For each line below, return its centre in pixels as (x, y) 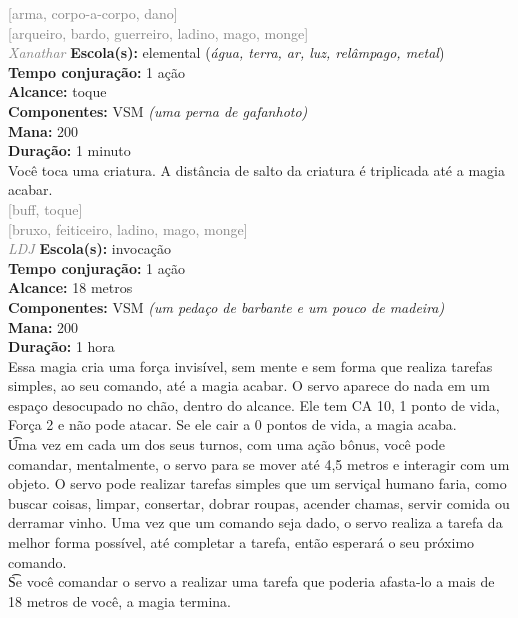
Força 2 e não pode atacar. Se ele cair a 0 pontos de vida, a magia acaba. (232, 424)
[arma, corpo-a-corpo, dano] (93, 13)
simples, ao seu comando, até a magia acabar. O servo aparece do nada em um (249, 385)
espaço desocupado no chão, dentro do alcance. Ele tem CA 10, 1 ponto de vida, (254, 404)
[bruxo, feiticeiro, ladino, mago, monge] (128, 228)
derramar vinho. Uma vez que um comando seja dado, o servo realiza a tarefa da (255, 522)
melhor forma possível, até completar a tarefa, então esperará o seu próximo (241, 542)
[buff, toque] (45, 208)
